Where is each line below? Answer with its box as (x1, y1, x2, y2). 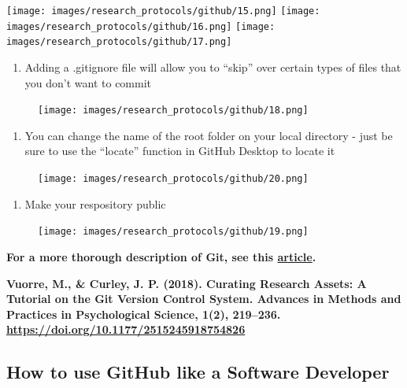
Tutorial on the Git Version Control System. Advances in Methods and (6, 290, 401, 307)
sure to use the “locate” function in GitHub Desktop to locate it (24, 142, 335, 159)
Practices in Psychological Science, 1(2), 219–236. (6, 305, 281, 322)
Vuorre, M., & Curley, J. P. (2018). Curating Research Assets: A (6, 275, 367, 291)
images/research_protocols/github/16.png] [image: (6, 20, 276, 32)
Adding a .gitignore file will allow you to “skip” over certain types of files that (24, 58, 401, 75)
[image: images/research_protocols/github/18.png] (38, 105, 309, 116)
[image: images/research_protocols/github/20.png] (38, 173, 309, 184)
